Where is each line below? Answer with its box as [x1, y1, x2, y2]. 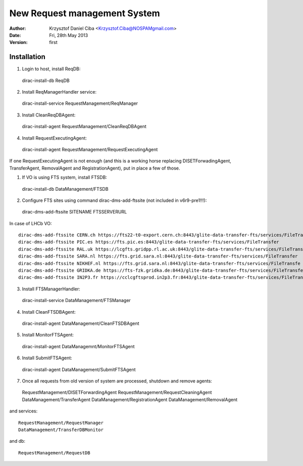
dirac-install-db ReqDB [22, 77, 70, 83]
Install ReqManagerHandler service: [22, 89, 97, 95]
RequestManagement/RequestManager [18, 420, 104, 426]
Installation [9, 53, 45, 61]
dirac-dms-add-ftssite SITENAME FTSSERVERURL [22, 209, 127, 215]
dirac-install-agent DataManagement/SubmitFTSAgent [22, 366, 136, 372]
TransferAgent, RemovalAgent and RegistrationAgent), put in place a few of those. [9, 165, 180, 171]
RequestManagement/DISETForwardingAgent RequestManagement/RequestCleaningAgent [22, 390, 212, 396]
